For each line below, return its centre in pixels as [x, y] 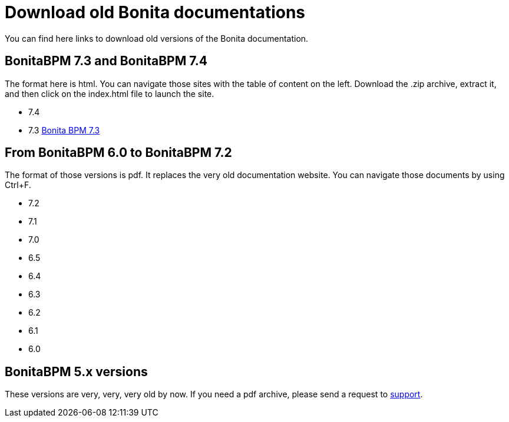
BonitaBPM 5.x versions [76, 371]
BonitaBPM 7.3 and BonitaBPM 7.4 [106, 61]
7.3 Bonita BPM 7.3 [64, 130]
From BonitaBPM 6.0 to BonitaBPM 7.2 [118, 153]
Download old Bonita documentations [155, 12]
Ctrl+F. [18, 185]
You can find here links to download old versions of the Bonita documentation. [157, 38]
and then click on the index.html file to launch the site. [110, 93]
